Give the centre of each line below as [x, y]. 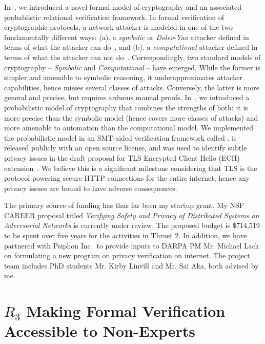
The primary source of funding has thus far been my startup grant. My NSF [124, 205]
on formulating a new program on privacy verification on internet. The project [127, 255]
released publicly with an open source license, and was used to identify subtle [126, 148]
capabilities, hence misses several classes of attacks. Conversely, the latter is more [132, 87]
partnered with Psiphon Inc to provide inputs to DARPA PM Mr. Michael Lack [131, 245]
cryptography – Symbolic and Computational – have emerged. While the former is [132, 67]
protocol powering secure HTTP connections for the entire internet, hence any [127, 178]
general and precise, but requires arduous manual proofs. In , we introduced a [127, 97]
